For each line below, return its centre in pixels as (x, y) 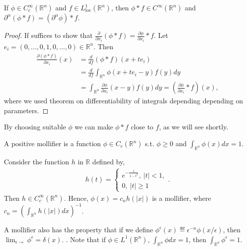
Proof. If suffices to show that (48, 35)
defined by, (109, 161)
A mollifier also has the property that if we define (79, 230)
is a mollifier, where (181, 198)
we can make (94, 127)
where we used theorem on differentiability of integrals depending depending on (123, 101)
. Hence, (76, 198)
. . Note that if (84, 239)
